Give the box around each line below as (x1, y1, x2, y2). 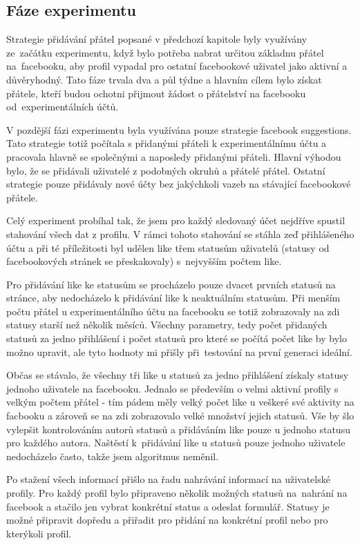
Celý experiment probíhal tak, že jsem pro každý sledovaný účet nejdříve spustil (6, 213, 345, 228)
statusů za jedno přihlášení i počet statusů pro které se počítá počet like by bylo (6, 331, 347, 346)
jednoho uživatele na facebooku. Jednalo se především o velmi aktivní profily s (6, 381, 339, 395)
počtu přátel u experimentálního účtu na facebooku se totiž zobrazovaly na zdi (6, 304, 340, 318)
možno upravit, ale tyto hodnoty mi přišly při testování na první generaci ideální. (6, 344, 352, 359)
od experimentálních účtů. (6, 99, 119, 114)
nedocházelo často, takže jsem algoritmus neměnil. (6, 448, 219, 463)
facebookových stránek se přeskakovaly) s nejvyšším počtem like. (6, 254, 282, 268)
